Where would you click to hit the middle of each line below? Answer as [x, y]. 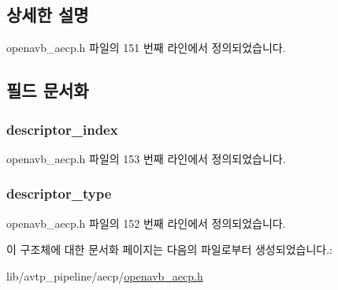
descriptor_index [62, 129]
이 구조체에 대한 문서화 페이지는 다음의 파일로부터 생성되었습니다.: [169, 249]
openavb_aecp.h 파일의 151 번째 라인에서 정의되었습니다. [146, 48]
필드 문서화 [48, 90]
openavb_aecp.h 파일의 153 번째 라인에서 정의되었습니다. [146, 158]
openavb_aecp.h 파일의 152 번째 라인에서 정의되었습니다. [146, 223]
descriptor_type [59, 193]
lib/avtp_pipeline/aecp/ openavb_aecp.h [105, 275]
